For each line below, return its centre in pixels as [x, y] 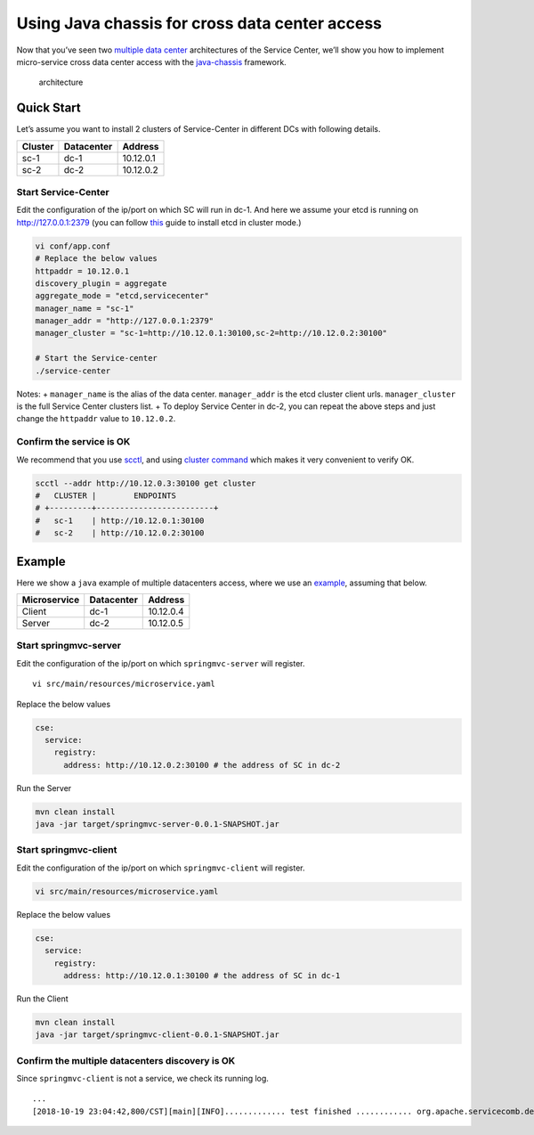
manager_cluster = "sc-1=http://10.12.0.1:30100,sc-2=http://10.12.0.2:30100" [211, 333]
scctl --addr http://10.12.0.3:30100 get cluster [146, 483]
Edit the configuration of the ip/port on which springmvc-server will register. [161, 663]
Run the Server [44, 788]
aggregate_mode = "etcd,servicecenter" [122, 296]
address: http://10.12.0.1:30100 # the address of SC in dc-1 [202, 975]
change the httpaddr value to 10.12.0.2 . [96, 419]
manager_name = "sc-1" [85, 308]
